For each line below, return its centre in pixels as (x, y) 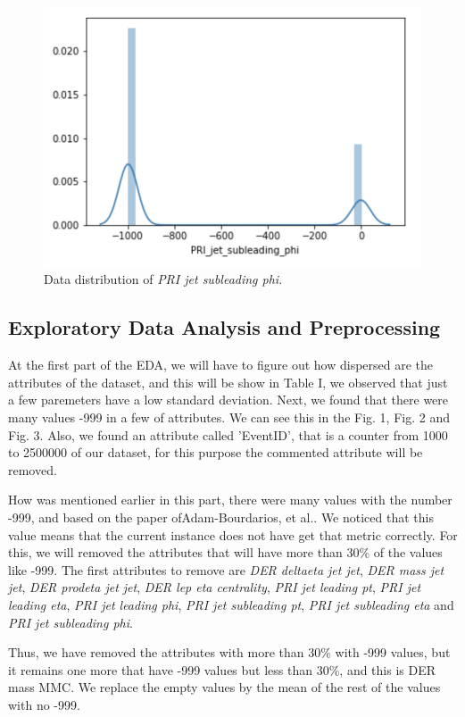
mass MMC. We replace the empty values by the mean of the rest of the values (224, 687)
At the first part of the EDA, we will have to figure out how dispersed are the (221, 365)
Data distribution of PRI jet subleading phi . (163, 279)
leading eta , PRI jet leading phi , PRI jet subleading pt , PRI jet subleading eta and (231, 604)
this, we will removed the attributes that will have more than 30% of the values (225, 552)
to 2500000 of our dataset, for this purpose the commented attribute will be (216, 452)
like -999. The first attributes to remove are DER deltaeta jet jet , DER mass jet (226, 569)
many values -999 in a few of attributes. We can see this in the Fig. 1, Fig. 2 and (229, 417)
